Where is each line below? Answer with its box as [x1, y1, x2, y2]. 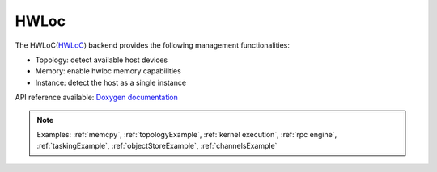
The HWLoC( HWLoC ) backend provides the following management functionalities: [15, 40, 291, 50]
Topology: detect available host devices [35, 55, 168, 65]
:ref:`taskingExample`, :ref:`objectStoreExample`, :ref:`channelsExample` [36, 141, 278, 151]
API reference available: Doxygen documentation [15, 93, 178, 103]
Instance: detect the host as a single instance [35, 78, 186, 87]
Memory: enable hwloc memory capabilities [35, 66, 181, 76]
